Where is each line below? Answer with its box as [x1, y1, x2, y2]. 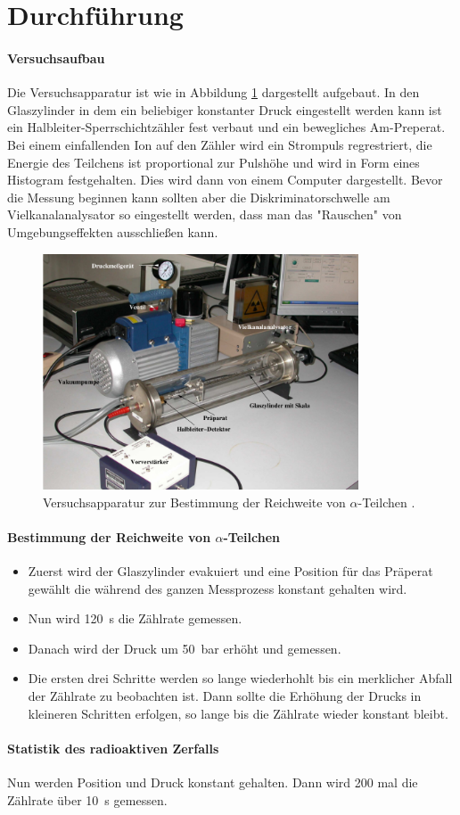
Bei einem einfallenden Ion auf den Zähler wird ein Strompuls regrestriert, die [7, 135, 432, 153]
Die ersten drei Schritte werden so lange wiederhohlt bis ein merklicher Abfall [28, 669, 453, 687]
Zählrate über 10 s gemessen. [7, 790, 168, 809]
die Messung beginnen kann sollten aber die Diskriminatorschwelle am [7, 187, 390, 206]
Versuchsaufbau [7, 48, 105, 67]
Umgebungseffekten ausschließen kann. [7, 222, 218, 241]
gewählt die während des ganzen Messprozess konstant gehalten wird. [28, 579, 407, 597]
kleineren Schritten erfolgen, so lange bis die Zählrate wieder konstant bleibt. [28, 704, 448, 722]
